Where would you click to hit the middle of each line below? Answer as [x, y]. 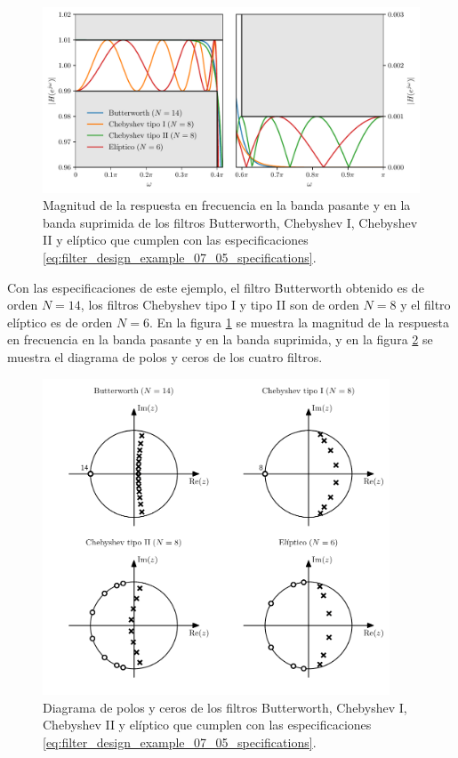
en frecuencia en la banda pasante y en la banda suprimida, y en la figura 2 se [220, 339]
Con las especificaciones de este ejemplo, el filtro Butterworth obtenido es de [216, 287]
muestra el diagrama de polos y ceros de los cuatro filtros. [165, 357]
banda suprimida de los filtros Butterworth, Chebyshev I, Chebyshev [230, 222]
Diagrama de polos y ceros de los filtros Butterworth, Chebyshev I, [225, 707]
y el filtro [426, 305]
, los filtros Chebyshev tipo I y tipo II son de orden [220, 305]
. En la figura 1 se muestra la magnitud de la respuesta [299, 322]
